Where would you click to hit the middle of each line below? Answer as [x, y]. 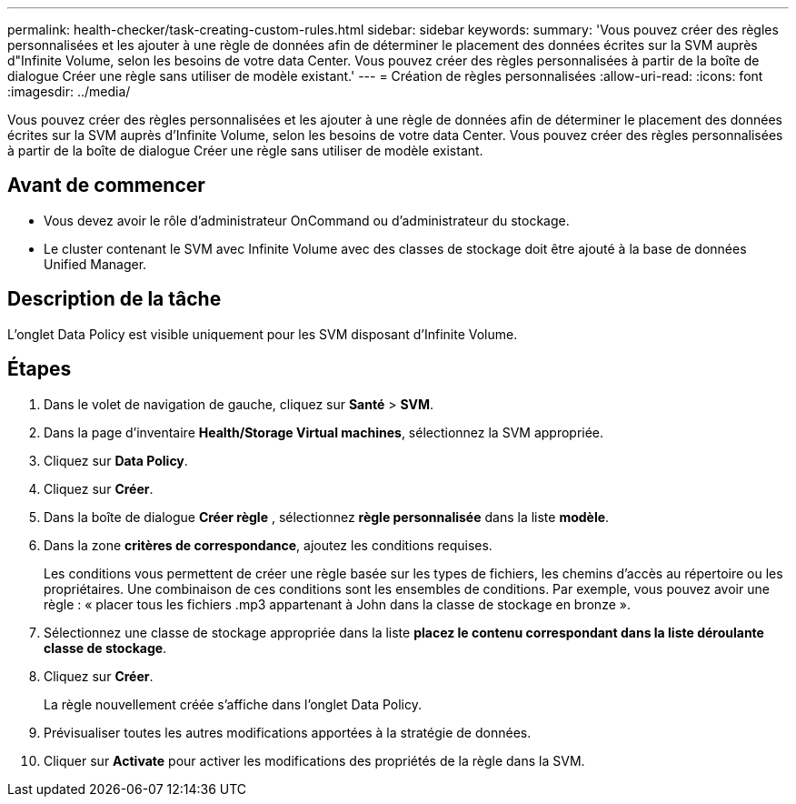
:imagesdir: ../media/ [69, 91]
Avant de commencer [106, 186]
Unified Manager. [95, 264]
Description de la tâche [114, 299]
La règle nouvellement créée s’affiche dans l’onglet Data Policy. [233, 704]
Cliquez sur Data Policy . [116, 460]
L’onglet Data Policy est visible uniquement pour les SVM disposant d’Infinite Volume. [263, 334]
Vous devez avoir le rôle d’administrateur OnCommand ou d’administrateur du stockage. [307, 220]
